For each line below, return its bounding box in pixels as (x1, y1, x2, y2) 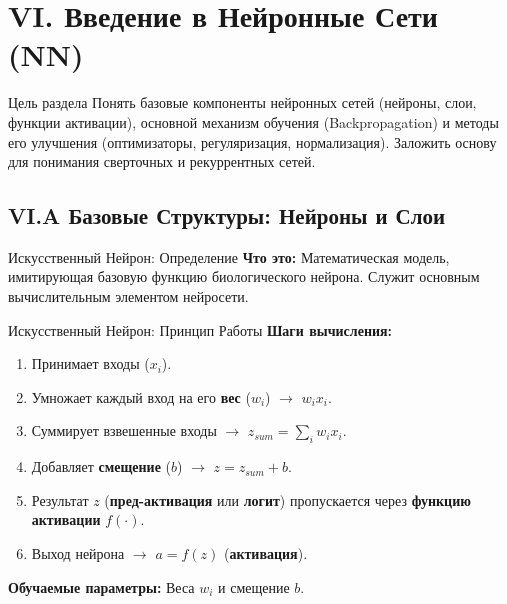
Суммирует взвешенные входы (31, 420, 217, 441)
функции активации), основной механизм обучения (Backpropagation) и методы (8, 111, 499, 132)
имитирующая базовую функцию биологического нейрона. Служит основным (8, 266, 480, 287)
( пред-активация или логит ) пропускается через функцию (104, 489, 471, 510)
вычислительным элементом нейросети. (8, 286, 249, 307)
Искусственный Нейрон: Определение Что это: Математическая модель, (8, 246, 450, 267)
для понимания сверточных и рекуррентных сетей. (8, 151, 316, 172)
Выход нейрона (31, 543, 125, 564)
